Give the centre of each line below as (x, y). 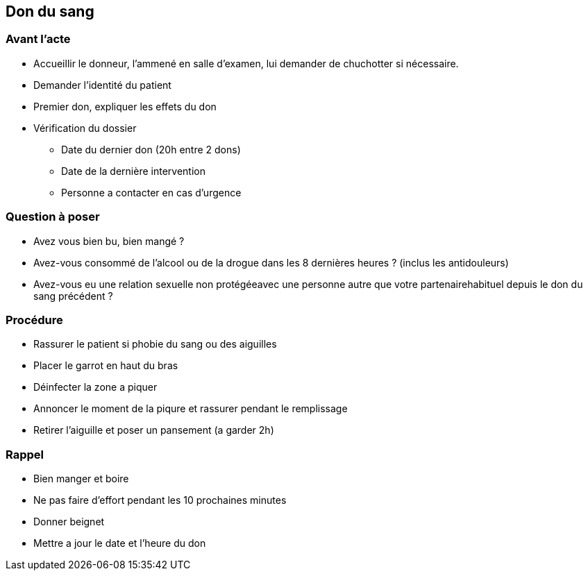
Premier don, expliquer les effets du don (125, 106)
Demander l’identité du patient (102, 85)
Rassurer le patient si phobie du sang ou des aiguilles (155, 344)
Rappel (25, 454)
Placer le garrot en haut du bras (106, 366)
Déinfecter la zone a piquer (95, 387)
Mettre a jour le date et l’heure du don (120, 543)
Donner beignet (69, 522)
